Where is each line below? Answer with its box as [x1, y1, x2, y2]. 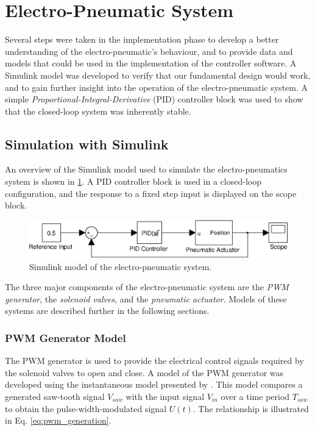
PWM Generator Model [5, 330, 126, 345]
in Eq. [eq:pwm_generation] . [5, 414, 111, 427]
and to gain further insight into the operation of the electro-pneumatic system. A [5, 80, 308, 93]
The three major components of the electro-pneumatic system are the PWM [5, 280, 289, 293]
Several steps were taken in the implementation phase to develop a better [5, 33, 279, 46]
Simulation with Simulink [5, 134, 169, 153]
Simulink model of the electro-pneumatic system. [29, 260, 212, 272]
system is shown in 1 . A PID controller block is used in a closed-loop [5, 175, 261, 188]
